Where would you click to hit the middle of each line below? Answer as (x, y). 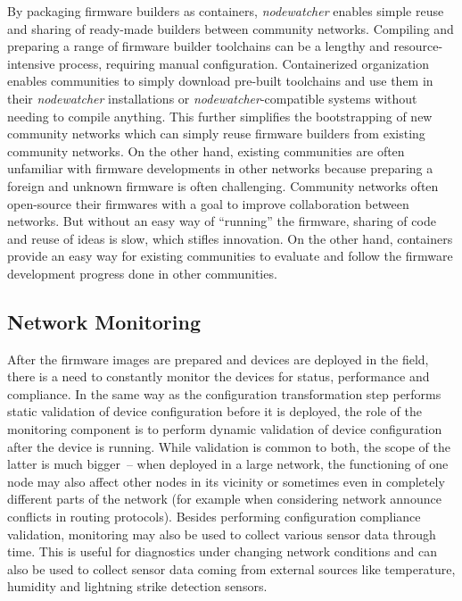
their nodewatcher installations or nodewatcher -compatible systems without (212, 98)
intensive (31, 63)
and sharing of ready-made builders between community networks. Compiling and (231, 28)
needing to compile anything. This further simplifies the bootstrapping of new (220, 116)
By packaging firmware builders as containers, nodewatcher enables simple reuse (226, 11)
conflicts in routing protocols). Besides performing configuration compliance (214, 517)
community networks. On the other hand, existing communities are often (206, 150)
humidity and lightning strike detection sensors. (137, 586)
